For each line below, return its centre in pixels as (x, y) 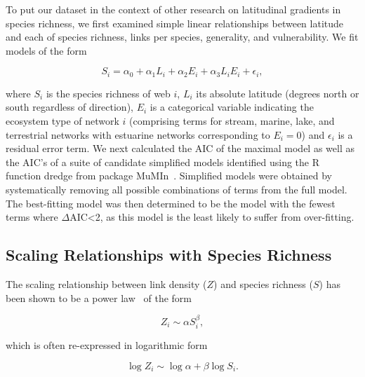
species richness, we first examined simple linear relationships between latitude (175, 23)
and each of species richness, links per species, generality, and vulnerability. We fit (182, 37)
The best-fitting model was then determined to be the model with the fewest (171, 203)
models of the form (46, 50)
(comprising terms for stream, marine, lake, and (232, 121)
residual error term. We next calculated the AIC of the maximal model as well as (180, 148)
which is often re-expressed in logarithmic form (107, 345)
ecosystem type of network (62, 121)
